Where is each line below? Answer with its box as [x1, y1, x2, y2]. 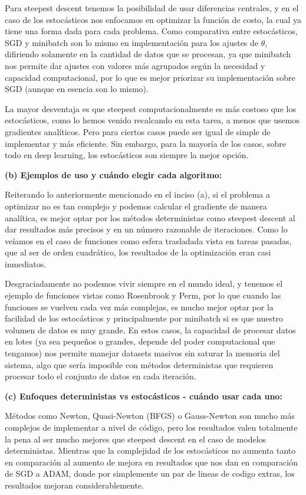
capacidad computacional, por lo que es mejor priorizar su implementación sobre [5, 71, 295, 83]
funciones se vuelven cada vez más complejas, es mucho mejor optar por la [5, 300, 274, 313]
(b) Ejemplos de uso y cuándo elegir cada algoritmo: [5, 168, 222, 181]
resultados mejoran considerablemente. [5, 478, 144, 491]
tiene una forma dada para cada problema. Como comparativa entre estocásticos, [5, 25, 298, 37]
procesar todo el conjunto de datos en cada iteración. [5, 370, 196, 382]
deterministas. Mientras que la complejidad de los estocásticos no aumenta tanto [5, 444, 296, 457]
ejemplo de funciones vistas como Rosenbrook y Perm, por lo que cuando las [5, 289, 281, 301]
